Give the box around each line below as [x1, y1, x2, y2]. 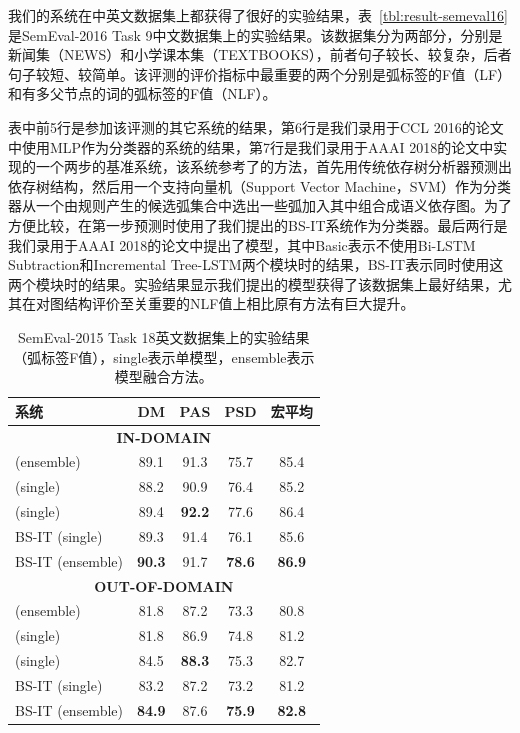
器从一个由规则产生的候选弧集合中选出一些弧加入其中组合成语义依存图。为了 [8, 195, 512, 216]
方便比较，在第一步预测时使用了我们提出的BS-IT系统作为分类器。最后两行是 [8, 214, 508, 235]
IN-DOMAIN [116, 426, 212, 447]
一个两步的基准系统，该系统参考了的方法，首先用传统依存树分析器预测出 [35, 156, 512, 177]
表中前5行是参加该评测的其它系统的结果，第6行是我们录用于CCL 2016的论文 [8, 116, 504, 137]
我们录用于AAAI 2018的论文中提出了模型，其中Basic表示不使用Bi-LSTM [8, 234, 476, 255]
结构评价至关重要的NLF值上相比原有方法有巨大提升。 [63, 293, 415, 314]
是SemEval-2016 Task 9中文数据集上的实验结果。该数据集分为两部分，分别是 [8, 24, 503, 45]
